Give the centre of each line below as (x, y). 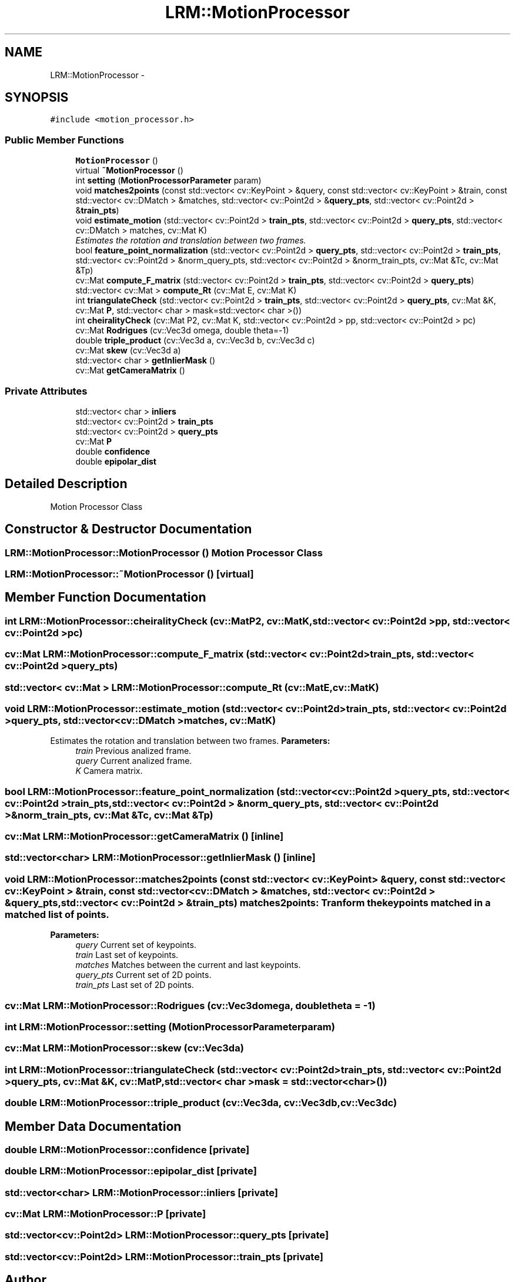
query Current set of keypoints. (136, 945)
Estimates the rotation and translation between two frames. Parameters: (190, 741)
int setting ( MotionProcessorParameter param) (168, 181)
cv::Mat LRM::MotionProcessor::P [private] (106, 1214)
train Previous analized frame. (133, 751)
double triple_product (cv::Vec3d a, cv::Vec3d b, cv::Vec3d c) (195, 340)
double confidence (113, 451)
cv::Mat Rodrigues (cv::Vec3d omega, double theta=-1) (182, 330)
